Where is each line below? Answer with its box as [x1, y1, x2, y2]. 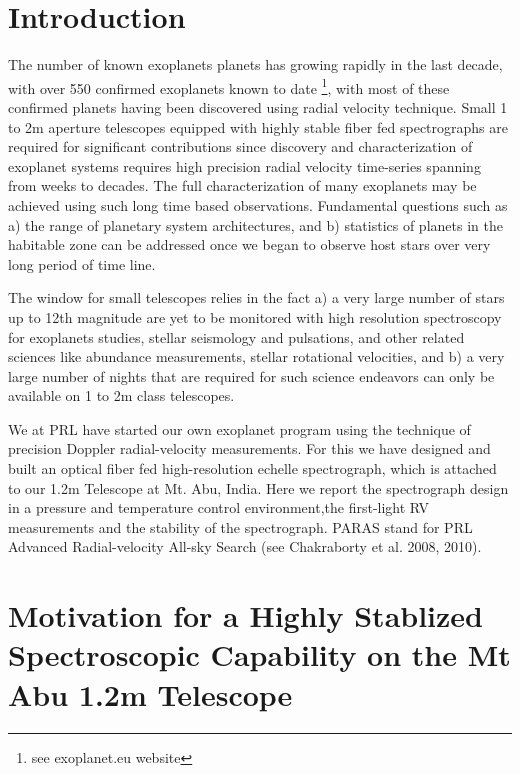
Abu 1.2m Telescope [8, 673, 293, 714]
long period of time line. [8, 253, 156, 274]
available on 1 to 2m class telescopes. [8, 385, 235, 406]
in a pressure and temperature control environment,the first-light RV [8, 497, 430, 518]
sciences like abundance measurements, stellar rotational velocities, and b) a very [8, 346, 505, 367]
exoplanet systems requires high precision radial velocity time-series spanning [8, 155, 481, 176]
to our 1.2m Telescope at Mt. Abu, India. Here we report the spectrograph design [8, 477, 509, 498]
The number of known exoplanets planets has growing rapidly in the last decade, [8, 54, 503, 75]
